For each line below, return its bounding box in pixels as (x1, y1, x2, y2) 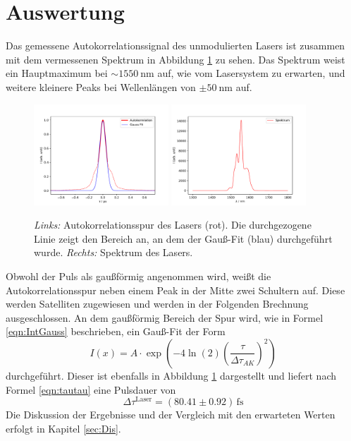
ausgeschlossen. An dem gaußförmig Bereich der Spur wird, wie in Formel (6, 310, 324, 325)
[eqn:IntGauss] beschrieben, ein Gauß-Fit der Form (6, 324, 226, 339)
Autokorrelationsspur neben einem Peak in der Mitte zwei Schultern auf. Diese (6, 282, 345, 297)
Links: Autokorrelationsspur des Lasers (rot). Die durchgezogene (34, 217, 312, 232)
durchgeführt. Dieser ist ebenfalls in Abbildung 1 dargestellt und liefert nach (6, 368, 336, 382)
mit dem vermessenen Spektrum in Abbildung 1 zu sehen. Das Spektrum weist (6, 52, 345, 66)
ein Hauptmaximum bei (6, 66, 108, 80)
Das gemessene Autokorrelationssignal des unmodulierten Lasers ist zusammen (6, 38, 345, 53)
